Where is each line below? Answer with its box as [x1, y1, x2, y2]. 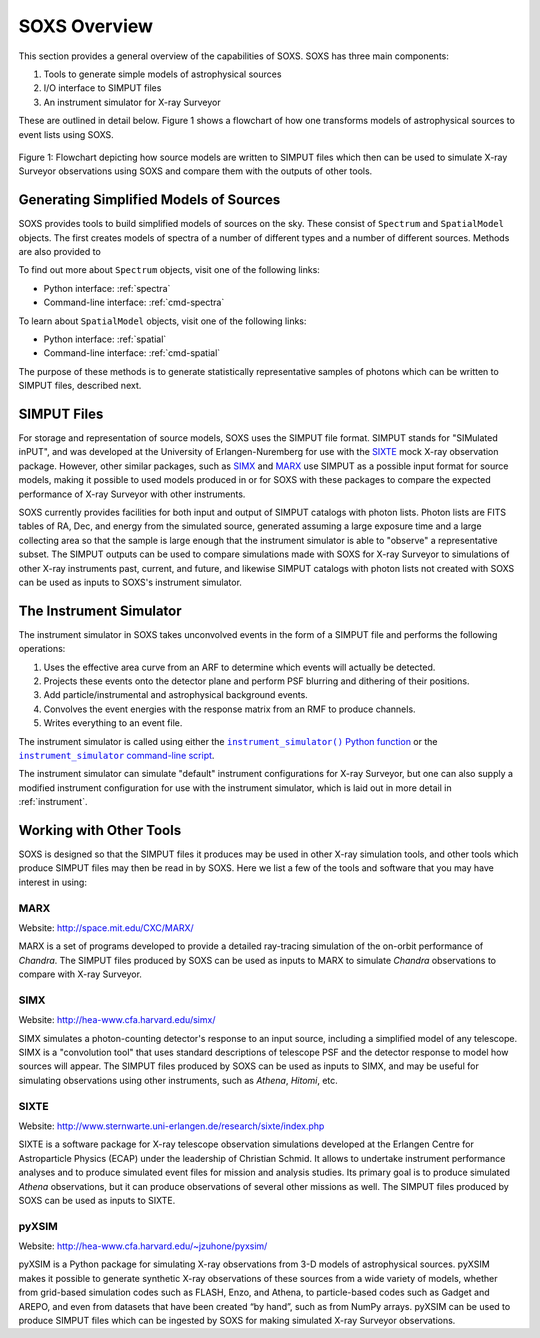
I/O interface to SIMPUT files [43, 82, 162, 94]
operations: [18, 643, 66, 655]
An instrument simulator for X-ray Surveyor [43, 96, 221, 108]
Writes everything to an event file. [43, 717, 183, 729]
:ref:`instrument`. [18, 796, 88, 808]
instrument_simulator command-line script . [18, 749, 215, 761]
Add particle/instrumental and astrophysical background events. [43, 689, 309, 701]
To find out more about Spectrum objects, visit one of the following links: [18, 264, 320, 276]
